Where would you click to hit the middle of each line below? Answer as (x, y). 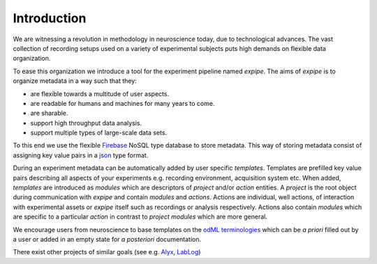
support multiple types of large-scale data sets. (99, 133)
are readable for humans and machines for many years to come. (123, 103)
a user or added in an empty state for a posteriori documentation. (107, 239)
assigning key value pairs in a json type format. (81, 155)
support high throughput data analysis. (86, 123)
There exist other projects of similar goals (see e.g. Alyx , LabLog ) (107, 252)
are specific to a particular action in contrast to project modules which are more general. (140, 217)
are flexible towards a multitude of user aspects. (100, 93)
